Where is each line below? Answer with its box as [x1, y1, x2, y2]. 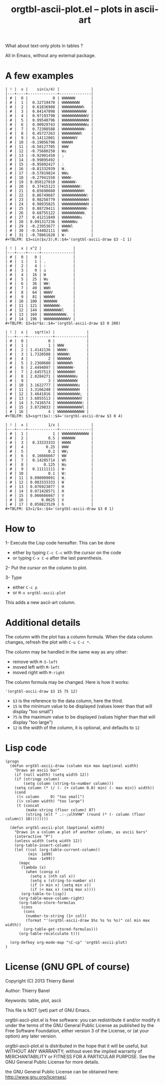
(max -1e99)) [27, 856, 56, 861]
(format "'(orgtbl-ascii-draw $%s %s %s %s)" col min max [25, 917, 150, 923]
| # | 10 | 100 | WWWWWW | [5, 299, 76, 304]
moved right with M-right [12, 670, 65, 675]
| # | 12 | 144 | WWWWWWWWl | [5, 308, 76, 313]
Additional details [5, 617, 81, 629]
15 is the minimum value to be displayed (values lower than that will [12, 703, 152, 709]
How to [5, 523, 36, 534]
